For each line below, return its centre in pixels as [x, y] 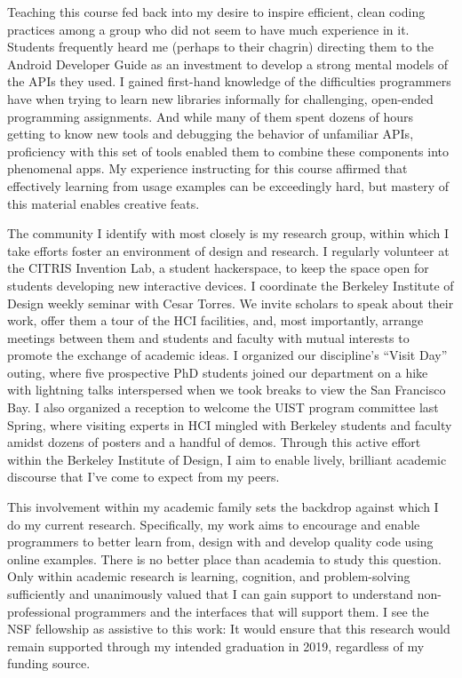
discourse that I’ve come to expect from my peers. [143, 477]
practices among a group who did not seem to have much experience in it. [208, 29]
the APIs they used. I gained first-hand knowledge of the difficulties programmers [229, 81]
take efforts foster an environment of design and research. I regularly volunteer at [228, 250]
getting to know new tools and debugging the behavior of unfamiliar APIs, [211, 134]
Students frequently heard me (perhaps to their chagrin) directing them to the [220, 47]
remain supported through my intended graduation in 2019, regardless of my [216, 646]
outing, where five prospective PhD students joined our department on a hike [218, 372]
